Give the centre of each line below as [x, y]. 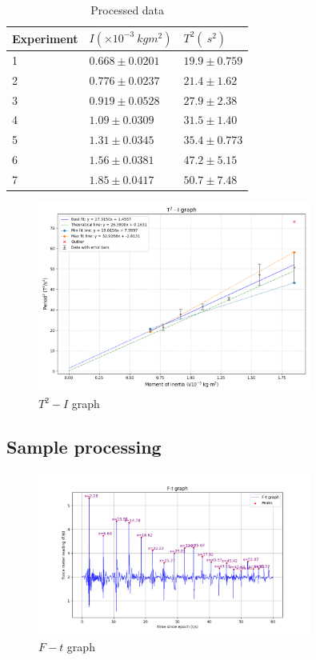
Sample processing [84, 446]
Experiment [45, 38]
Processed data [128, 10]
